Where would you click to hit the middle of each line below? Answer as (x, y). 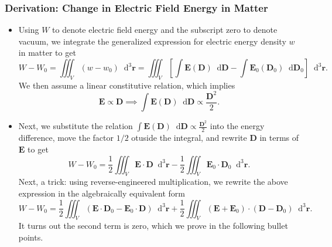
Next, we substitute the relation (76, 126)
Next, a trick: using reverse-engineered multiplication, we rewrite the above (153, 182)
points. (31, 237)
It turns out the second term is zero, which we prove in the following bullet (153, 226)
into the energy (237, 126)
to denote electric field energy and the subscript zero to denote (165, 30)
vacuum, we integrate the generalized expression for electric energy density (152, 41)
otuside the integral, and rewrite (189, 138)
